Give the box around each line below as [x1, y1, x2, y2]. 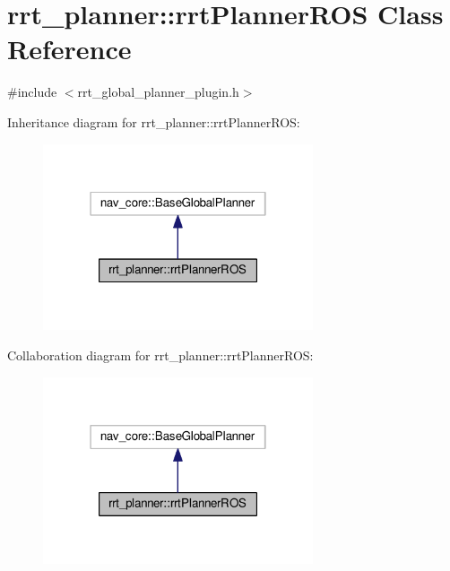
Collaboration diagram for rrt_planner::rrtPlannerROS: [7, 346, 314, 365]
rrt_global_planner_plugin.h [77, 82, 239, 101]
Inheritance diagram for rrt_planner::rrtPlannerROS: [7, 112, 300, 131]
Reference [7, 30, 132, 67]
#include [7, 82, 57, 101]
